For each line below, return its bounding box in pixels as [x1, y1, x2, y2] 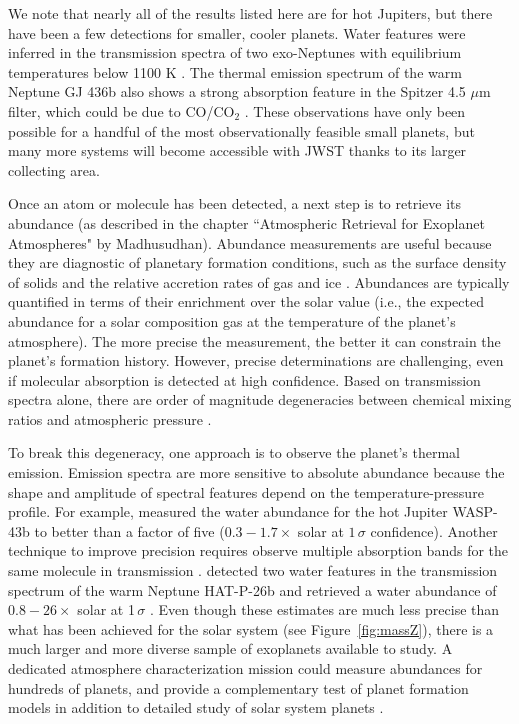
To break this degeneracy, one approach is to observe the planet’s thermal [8, 442, 460, 463]
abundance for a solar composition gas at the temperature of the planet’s [8, 310, 456, 331]
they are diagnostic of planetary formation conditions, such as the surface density [8, 252, 507, 273]
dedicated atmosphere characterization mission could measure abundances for [8, 658, 483, 678]
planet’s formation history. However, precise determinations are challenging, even [8, 350, 504, 371]
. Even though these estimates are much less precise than [149, 599, 500, 620]
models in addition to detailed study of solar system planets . [8, 697, 384, 718]
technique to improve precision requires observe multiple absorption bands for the [8, 540, 509, 561]
